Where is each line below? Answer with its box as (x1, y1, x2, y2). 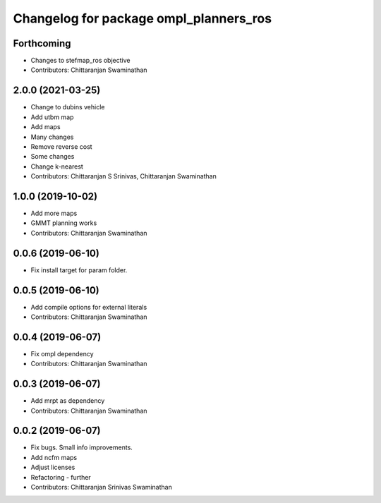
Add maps (30, 123, 61, 131)
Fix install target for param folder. (30, 265, 128, 274)
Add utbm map (30, 113, 74, 121)
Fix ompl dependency (30, 349, 95, 358)
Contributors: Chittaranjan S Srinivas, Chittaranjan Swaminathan (30, 172, 217, 181)
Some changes (30, 152, 75, 161)
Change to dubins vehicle (30, 103, 105, 111)
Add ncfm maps (30, 453, 78, 461)
